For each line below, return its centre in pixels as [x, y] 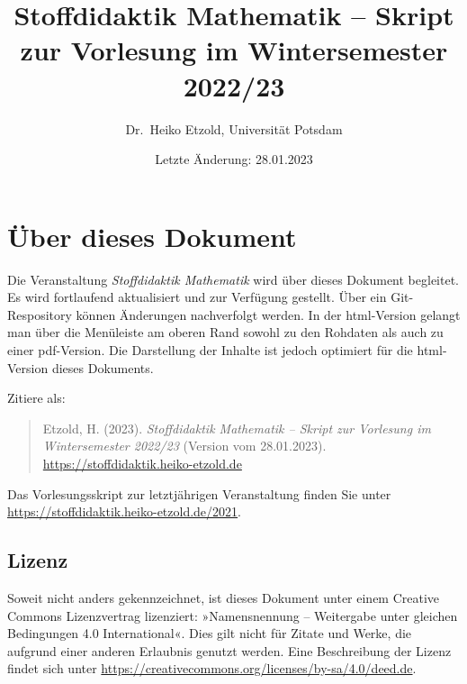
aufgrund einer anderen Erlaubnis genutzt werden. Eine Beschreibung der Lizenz [229, 650]
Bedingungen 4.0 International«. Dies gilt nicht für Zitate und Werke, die [210, 633]
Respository [40, 314]
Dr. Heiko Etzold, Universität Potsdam [234, 128]
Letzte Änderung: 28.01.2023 [234, 159]
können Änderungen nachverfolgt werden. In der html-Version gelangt [268, 314]
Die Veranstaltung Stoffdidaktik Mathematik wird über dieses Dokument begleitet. [233, 279]
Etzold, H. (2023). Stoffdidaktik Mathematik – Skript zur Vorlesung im [237, 428]
